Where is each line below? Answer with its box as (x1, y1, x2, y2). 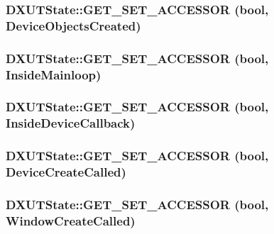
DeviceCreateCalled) (6, 163, 126, 181)
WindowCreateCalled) (6, 211, 136, 229)
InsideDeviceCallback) (6, 114, 136, 132)
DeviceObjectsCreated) (6, 16, 141, 34)
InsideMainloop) (6, 65, 102, 83)
